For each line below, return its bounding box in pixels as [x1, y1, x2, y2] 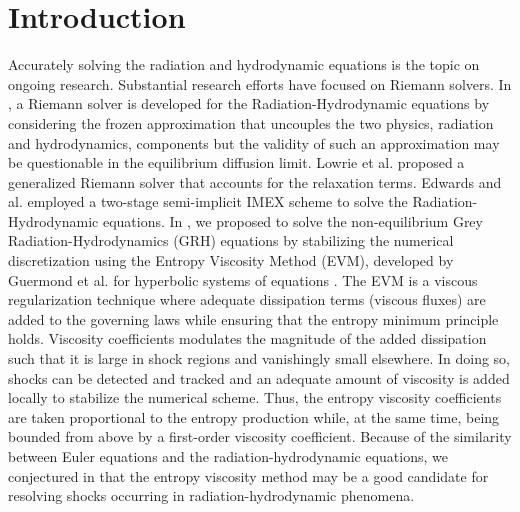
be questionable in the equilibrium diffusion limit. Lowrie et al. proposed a [8, 152, 465, 173]
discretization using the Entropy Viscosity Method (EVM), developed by [8, 250, 454, 271]
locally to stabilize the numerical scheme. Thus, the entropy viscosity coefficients [8, 387, 502, 408]
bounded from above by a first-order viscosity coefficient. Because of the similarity [8, 426, 512, 447]
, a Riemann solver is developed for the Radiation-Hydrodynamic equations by [8, 93, 490, 114]
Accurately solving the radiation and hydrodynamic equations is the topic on [8, 54, 480, 75]
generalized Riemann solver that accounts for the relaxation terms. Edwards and [8, 171, 502, 192]
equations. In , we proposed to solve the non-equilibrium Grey [102, 210, 483, 231]
